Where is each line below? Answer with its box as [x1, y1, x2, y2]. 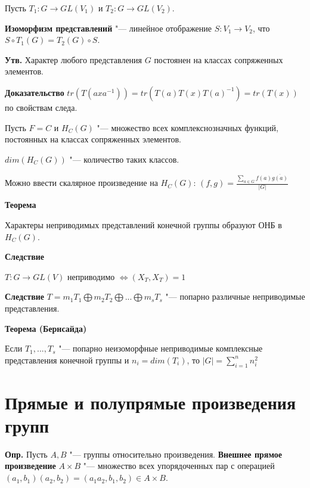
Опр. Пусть [5, 447, 48, 460]
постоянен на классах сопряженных [154, 53, 283, 66]
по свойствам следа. [5, 101, 77, 113]
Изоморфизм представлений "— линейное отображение [5, 21, 212, 34]
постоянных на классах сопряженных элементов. [5, 133, 181, 145]
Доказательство [5, 86, 64, 98]
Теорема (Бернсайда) [5, 322, 87, 334]
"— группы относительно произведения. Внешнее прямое [69, 447, 282, 460]
